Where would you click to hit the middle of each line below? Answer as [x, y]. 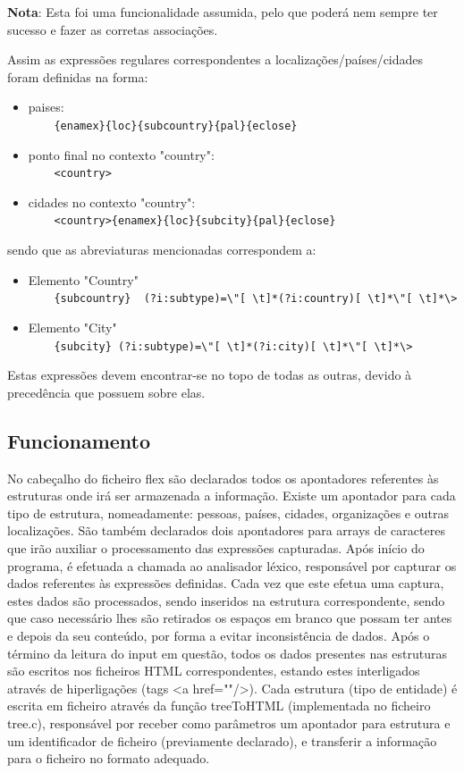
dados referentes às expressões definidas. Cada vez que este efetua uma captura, [226, 583]
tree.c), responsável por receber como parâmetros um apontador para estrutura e [229, 723]
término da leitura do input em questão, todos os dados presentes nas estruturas [228, 653]
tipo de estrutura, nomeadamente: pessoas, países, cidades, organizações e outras [228, 513]
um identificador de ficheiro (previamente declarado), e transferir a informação [222, 740]
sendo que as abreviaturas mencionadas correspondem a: [162, 250]
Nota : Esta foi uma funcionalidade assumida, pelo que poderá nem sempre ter [223, 12]
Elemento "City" [72, 327]
